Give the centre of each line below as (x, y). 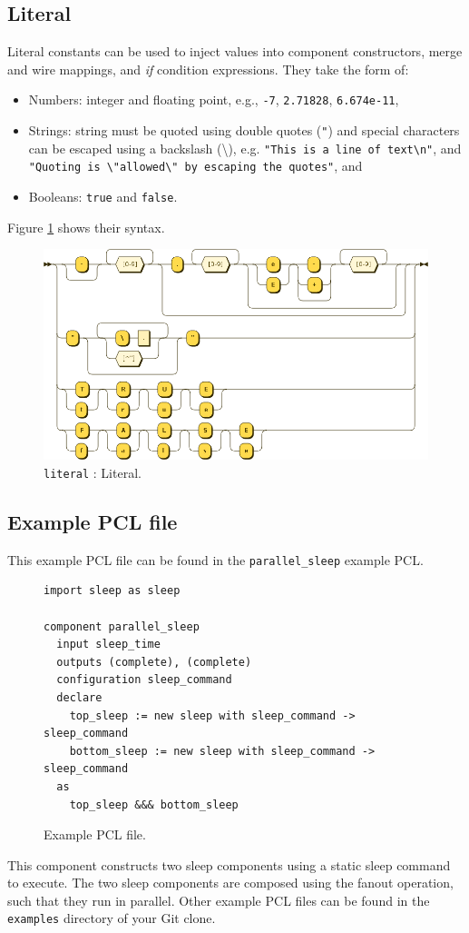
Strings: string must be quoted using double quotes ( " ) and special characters (244, 130)
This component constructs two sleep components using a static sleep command (229, 864)
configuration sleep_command (144, 680)
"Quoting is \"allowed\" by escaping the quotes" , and (195, 166)
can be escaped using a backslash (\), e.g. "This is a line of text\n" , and (245, 148)
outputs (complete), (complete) (154, 662)
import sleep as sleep (112, 591)
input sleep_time (108, 645)
